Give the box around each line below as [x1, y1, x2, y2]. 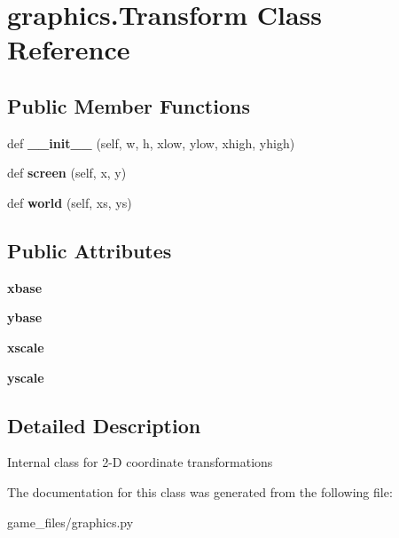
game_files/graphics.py [7, 512, 134, 531]
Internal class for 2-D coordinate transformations [7, 453, 273, 471]
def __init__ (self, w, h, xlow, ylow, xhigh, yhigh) [7, 133, 295, 152]
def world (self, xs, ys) [7, 193, 132, 211]
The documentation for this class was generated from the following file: [7, 482, 393, 501]
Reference [7, 31, 130, 67]
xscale [7, 337, 44, 356]
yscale [7, 368, 44, 386]
